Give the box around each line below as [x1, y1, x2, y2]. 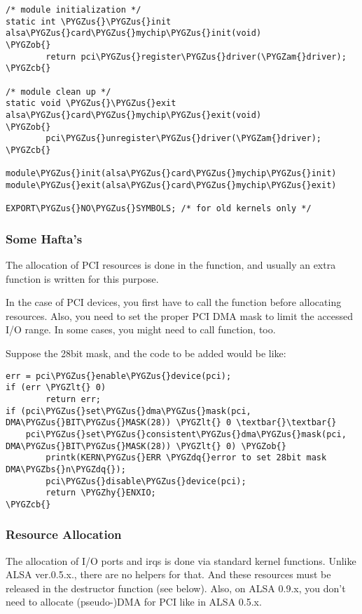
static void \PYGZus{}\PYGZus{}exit [6, 98, 176, 109]
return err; [46, 394, 102, 404]
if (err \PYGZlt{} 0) [6, 382, 106, 393]
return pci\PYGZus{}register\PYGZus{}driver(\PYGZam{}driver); [46, 51, 347, 62]
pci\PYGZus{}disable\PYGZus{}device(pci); [46, 476, 246, 486]
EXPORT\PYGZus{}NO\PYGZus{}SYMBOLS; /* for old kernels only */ [6, 203, 312, 214]
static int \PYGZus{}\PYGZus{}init [6, 16, 172, 27]
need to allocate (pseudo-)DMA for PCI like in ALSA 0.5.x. [6, 594, 262, 609]
